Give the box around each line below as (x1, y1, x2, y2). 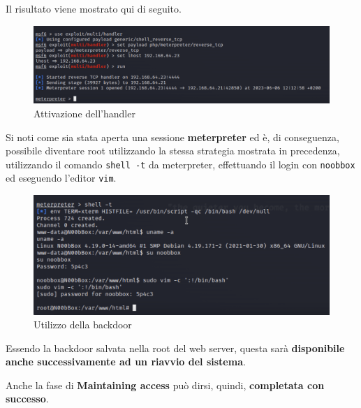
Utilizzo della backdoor (34, 317, 132, 332)
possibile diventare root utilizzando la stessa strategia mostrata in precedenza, (6, 143, 340, 158)
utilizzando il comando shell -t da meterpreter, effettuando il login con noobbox (6, 156, 355, 171)
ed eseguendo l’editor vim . (6, 170, 117, 185)
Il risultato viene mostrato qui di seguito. (6, 1, 182, 15)
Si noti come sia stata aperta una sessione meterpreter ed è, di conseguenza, (6, 129, 339, 144)
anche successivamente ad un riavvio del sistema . (6, 354, 246, 369)
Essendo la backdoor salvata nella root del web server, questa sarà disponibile (6, 340, 345, 355)
